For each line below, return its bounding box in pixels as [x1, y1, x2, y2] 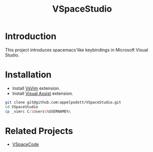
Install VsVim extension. [12, 85, 60, 91]
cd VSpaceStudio [5, 104, 38, 109]
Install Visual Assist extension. [12, 90, 73, 96]
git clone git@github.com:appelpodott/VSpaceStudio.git [5, 100, 121, 105]
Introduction [5, 31, 57, 42]
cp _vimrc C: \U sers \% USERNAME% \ [5, 109, 71, 114]
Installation [5, 69, 52, 80]
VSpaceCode [12, 141, 39, 147]
